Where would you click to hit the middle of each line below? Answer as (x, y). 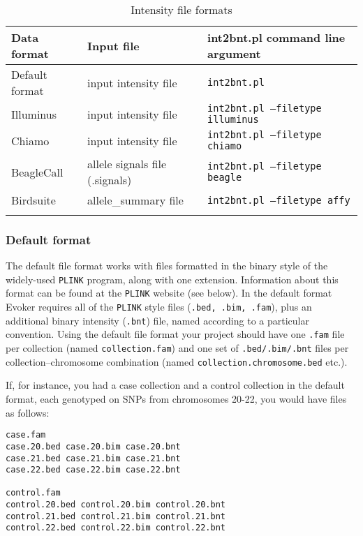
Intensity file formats (181, 9)
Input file (113, 45)
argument (234, 53)
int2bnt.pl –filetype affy (279, 200)
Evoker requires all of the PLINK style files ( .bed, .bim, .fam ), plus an (159, 307)
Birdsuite (34, 200)
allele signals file (127, 164)
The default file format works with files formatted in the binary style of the (167, 266)
